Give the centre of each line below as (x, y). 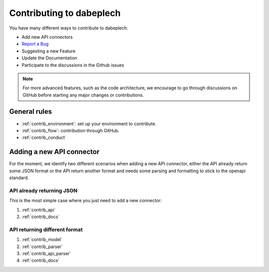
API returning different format (46, 230)
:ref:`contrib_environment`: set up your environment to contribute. (89, 124)
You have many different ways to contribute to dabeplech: (69, 28)
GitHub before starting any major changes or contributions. (83, 95)
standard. (19, 178)
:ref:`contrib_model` (42, 240)
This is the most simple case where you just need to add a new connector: (85, 201)
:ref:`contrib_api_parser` (46, 253)
